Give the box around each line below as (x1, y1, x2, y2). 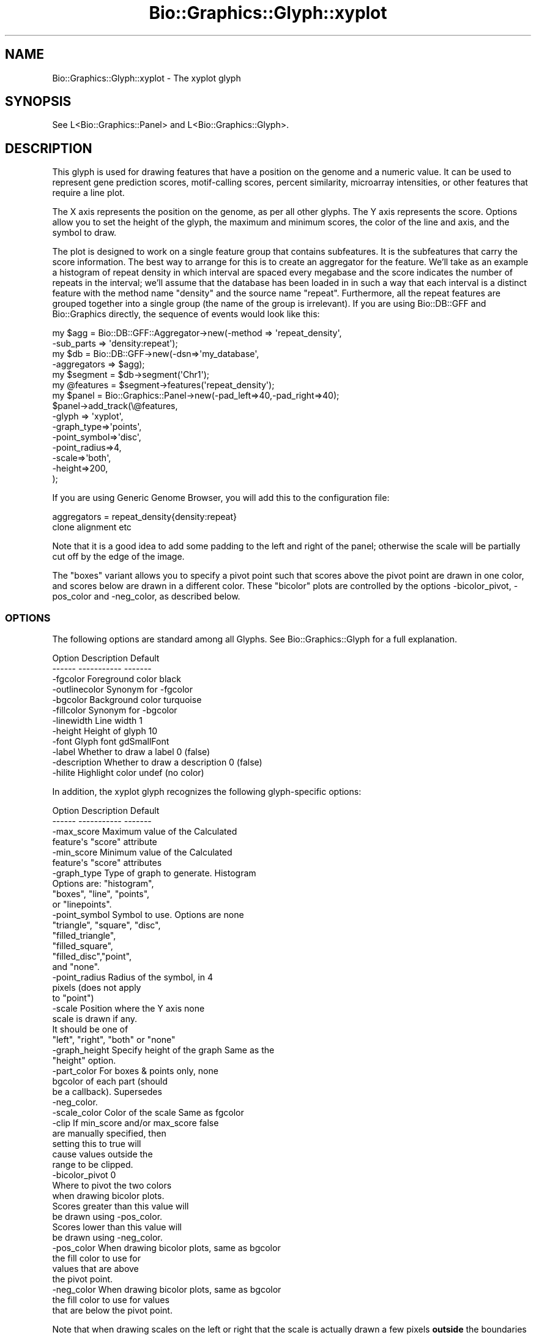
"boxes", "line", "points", (52, 889, 150, 900)
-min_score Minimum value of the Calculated (52, 847, 233, 858)
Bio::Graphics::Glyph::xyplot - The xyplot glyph (52, 72, 241, 83)
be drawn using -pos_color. (52, 1211, 163, 1222)
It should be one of (52, 1024, 128, 1035)
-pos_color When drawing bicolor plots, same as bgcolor (52, 1243, 281, 1254)
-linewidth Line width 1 (52, 715, 143, 726)
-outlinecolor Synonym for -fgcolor (52, 684, 193, 695)
